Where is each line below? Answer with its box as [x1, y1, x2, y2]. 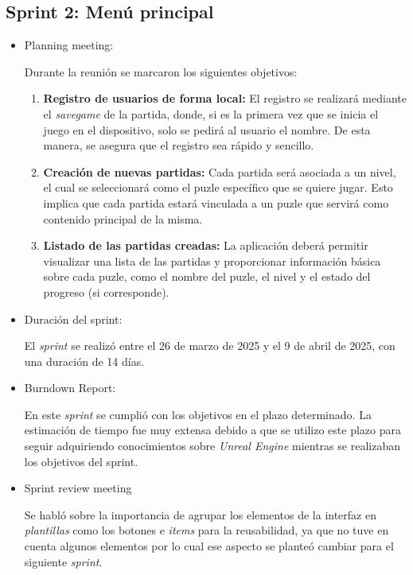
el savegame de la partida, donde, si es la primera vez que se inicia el [43, 105, 379, 122]
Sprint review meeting [24, 480, 132, 496]
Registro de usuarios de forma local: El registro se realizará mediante [43, 90, 407, 107]
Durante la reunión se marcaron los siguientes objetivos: [24, 63, 298, 80]
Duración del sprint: [24, 310, 123, 327]
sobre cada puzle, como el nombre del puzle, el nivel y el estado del [43, 268, 371, 285]
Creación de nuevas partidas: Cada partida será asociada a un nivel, [43, 163, 396, 180]
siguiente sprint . [24, 553, 103, 569]
